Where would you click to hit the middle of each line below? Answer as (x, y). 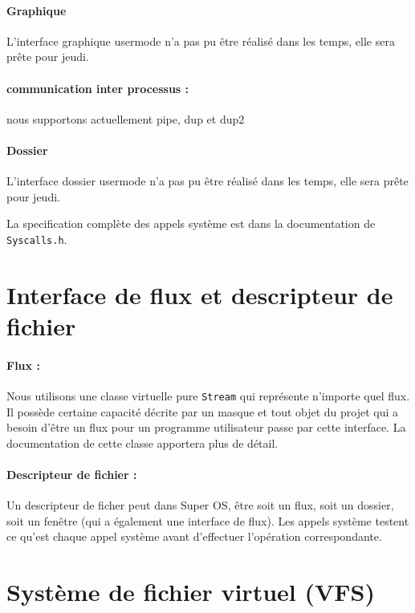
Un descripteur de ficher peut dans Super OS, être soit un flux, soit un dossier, (200, 505)
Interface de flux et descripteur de (200, 294)
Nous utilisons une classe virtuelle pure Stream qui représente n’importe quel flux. (208, 395)
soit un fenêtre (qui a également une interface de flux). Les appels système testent (208, 520)
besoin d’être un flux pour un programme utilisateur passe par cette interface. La (206, 427)
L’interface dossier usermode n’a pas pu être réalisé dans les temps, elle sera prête (207, 181)
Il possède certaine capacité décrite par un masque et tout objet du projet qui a (203, 411)
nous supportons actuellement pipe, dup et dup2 (126, 118)
